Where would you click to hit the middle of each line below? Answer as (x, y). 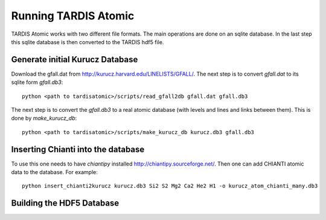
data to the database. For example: (54, 172)
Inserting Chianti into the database (78, 149)
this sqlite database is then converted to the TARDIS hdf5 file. (88, 42)
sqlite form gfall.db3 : (37, 82)
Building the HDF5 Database (65, 203)
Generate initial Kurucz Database (75, 60)
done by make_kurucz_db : (44, 118)
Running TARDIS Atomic (73, 16)
